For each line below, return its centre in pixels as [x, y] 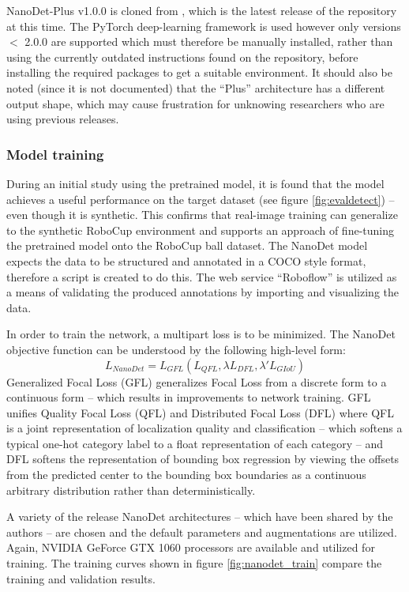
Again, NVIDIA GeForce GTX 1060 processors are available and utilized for [191, 547]
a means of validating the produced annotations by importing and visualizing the [203, 292]
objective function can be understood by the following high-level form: [176, 349]
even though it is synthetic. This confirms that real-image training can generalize [202, 215]
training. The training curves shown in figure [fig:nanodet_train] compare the [194, 563]
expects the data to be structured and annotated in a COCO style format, [186, 260]
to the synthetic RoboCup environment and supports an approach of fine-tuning [200, 230]
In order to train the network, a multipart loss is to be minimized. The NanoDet [201, 334]
